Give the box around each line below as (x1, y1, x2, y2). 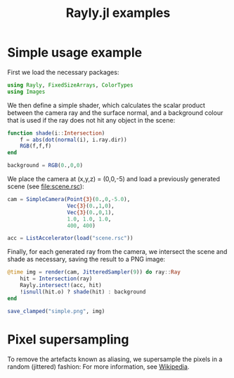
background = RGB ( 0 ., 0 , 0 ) (7, 162, 83, 169)
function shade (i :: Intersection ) (7, 129, 105, 137)
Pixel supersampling (7, 331, 129, 347)
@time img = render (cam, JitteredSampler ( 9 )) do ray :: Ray (7, 269, 181, 276)
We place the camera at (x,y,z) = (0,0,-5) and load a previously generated (7, 175, 220, 183)
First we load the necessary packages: (7, 68, 119, 76)
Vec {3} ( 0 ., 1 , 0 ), (67, 202, 115, 209)
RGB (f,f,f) (20, 142, 52, 150)
